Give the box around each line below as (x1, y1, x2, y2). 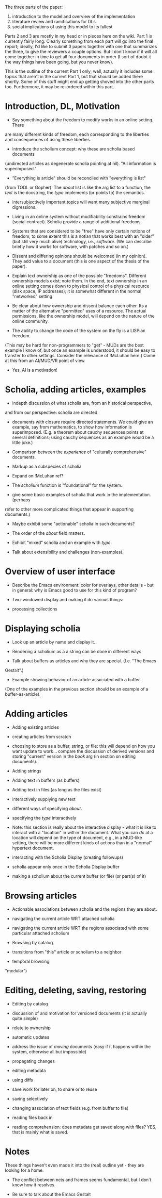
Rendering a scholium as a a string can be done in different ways (12, 648, 142, 654)
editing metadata (12, 1067, 46, 1073)
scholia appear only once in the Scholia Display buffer (12, 864, 120, 870)
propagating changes (12, 1058, 55, 1064)
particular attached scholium (12, 930, 69, 936)
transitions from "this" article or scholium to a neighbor (12, 949, 122, 955)
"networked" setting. (12, 293, 54, 299)
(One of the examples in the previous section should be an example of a (5, 686, 148, 692)
